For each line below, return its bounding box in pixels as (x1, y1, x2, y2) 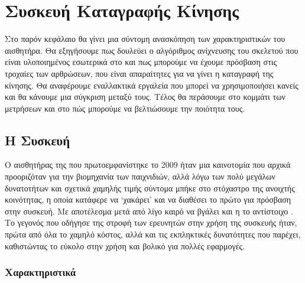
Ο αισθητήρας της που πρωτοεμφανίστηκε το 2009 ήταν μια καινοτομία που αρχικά (5, 158, 291, 171)
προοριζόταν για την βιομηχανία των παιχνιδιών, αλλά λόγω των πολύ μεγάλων (5, 170, 275, 183)
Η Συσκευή (5, 131, 70, 149)
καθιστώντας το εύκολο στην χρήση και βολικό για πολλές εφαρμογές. (5, 239, 245, 252)
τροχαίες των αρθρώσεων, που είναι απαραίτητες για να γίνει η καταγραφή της (5, 67, 274, 79)
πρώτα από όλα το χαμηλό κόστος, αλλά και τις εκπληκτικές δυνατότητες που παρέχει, (5, 228, 301, 240)
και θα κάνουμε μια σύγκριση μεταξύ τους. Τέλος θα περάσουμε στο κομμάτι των (5, 90, 285, 103)
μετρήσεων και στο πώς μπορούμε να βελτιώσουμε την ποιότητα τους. (5, 102, 245, 114)
